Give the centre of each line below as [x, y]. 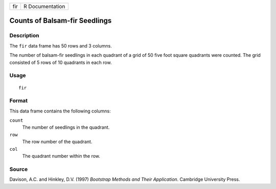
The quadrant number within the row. [61, 156]
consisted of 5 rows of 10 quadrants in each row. [61, 62]
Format [19, 101]
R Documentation [44, 6]
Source [19, 169]
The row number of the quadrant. [57, 142]
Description [24, 36]
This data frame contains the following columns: [60, 111]
